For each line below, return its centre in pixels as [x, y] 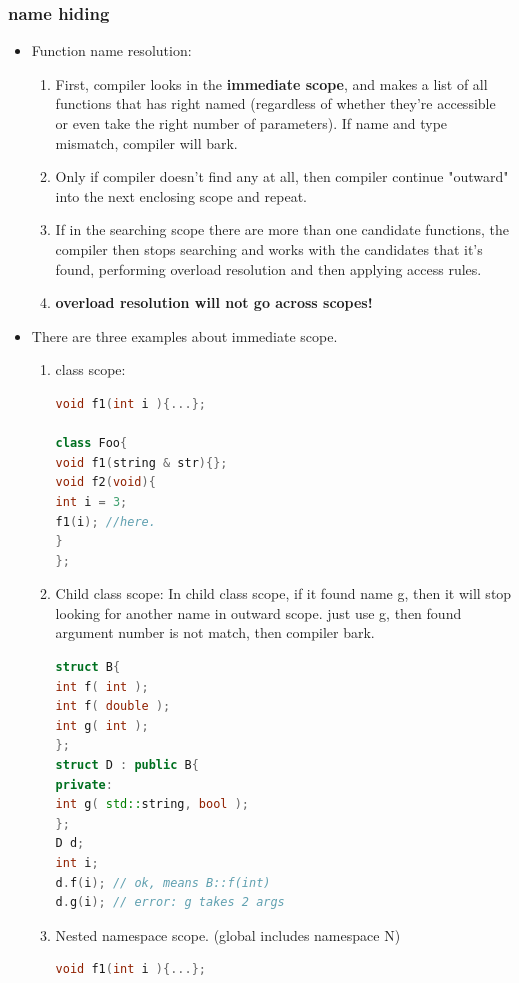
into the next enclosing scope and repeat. [181, 195]
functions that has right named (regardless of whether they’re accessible [275, 103]
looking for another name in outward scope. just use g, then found [258, 612]
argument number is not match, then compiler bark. [215, 632]
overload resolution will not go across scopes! [214, 302]
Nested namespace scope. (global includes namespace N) [228, 934]
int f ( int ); [102, 686]
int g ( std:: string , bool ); [152, 804]
